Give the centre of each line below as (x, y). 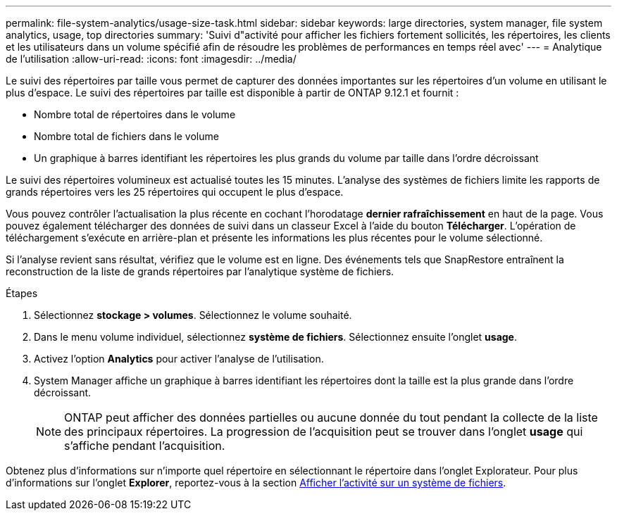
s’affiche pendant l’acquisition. (145, 446)
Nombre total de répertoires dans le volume (135, 114)
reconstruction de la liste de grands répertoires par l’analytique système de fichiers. (200, 271)
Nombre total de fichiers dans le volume (126, 136)
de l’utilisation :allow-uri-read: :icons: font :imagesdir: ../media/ (151, 59)
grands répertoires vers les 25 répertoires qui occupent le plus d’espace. (175, 192)
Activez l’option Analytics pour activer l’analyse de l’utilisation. (179, 359)
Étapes (22, 293)
